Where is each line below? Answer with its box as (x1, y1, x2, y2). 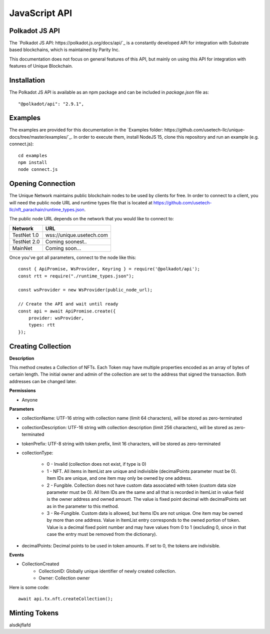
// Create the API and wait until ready (18, 301, 118, 307)
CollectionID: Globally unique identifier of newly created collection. (38, 568, 176, 574)
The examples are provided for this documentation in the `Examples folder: (9, 127, 163, 133)
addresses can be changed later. (9, 378, 77, 384)
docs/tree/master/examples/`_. (9, 134, 72, 140)
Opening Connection (9, 179, 75, 188)
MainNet (12, 244, 32, 251)
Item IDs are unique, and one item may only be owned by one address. (46, 475, 192, 481)
